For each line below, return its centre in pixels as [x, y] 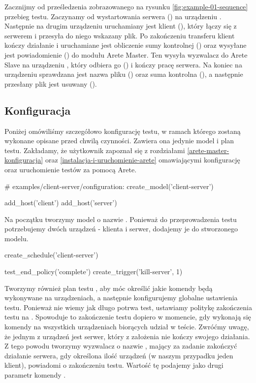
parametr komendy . [35, 375]
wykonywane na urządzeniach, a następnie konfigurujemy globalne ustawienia [121, 298]
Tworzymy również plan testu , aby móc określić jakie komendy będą [109, 288]
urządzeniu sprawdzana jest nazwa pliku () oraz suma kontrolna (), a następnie [124, 74]
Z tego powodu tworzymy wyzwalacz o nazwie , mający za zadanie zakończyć [121, 346]
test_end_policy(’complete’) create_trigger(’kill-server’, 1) [94, 271]
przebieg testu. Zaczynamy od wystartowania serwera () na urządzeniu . [113, 16]
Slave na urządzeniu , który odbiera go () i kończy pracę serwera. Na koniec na [123, 64]
